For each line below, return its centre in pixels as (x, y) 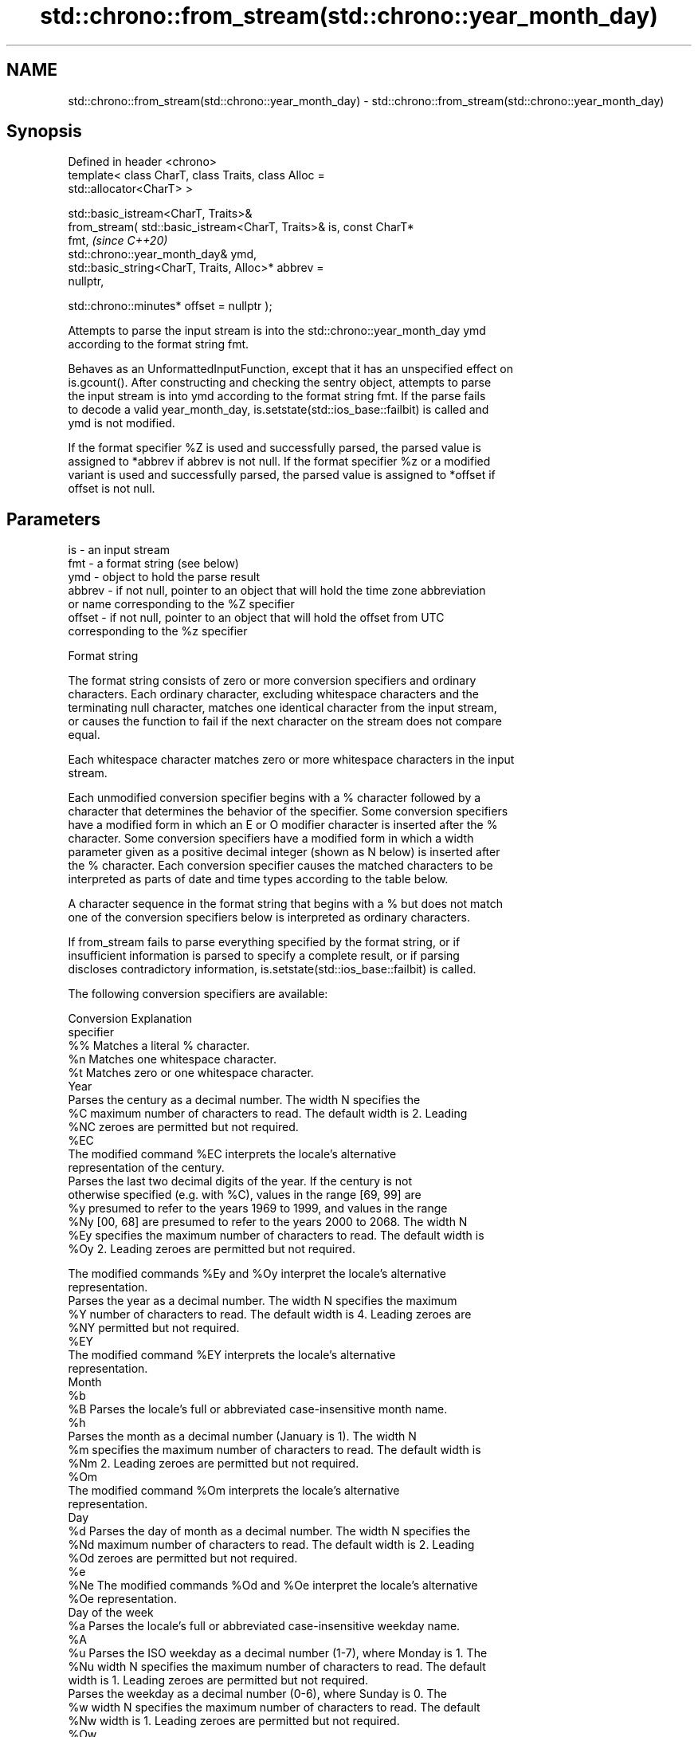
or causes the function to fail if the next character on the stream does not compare (285, 721)
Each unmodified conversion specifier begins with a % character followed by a (274, 798)
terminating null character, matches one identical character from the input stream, (282, 708)
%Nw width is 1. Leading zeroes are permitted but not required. (234, 1721)
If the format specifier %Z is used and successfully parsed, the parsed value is (274, 448)
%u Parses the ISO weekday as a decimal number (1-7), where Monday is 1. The (278, 1653)
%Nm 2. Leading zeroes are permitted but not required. (214, 1464)
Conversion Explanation (130, 1019)
